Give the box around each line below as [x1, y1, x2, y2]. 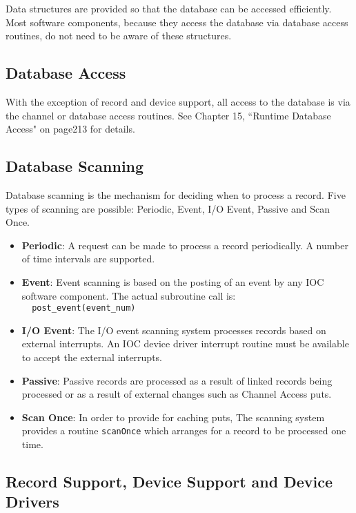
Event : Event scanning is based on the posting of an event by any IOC [21, 274, 324, 289]
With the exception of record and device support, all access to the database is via [6, 94, 350, 108]
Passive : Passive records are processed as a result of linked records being [21, 373, 333, 387]
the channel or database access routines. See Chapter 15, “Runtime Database [6, 108, 331, 122]
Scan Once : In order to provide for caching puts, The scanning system [21, 409, 325, 424]
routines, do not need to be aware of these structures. [6, 28, 232, 43]
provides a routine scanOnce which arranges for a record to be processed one [21, 423, 346, 438]
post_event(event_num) [32, 303, 136, 313]
